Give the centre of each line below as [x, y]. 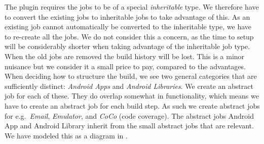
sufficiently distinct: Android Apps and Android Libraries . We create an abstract [129, 86]
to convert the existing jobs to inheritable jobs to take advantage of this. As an [127, 16]
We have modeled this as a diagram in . [66, 135]
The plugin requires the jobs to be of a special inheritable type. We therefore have [132, 7]
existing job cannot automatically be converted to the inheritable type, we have [128, 27]
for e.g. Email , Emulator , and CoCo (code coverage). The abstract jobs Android [129, 115]
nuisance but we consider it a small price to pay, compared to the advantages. [125, 66]
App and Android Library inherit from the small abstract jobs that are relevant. [129, 126]
